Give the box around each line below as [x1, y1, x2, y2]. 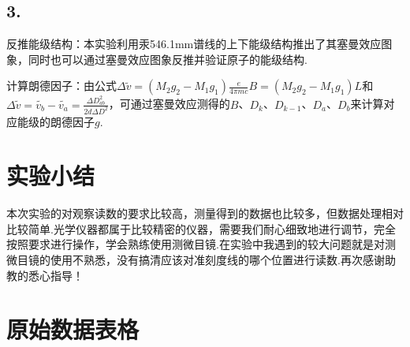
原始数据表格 [6, 313, 140, 345]
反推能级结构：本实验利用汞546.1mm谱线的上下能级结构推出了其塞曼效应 [6, 35, 382, 52]
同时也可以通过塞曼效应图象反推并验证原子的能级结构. [28, 50, 307, 67]
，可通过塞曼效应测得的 [108, 95, 230, 112]
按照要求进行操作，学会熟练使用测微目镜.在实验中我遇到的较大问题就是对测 [6, 236, 396, 252]
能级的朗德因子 [17, 113, 95, 129]
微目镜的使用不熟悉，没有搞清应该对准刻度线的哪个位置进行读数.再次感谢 [6, 252, 385, 268]
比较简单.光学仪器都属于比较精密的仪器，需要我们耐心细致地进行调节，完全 [6, 220, 396, 237]
